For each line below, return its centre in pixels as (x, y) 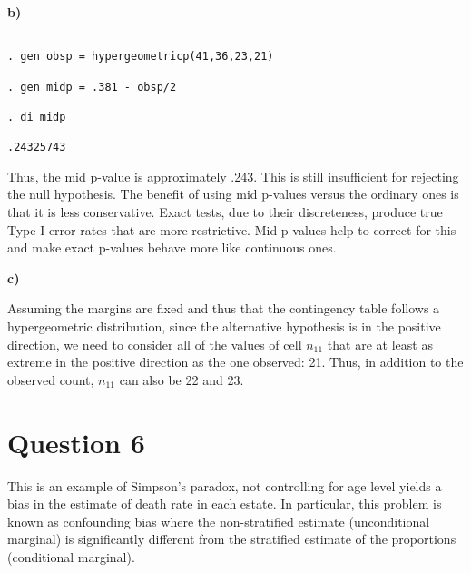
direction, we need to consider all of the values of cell (155, 344)
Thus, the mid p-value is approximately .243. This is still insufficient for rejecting (233, 176)
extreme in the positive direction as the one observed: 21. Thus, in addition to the (235, 362)
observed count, (51, 379)
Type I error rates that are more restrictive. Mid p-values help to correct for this (232, 229)
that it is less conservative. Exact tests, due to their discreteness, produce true (225, 212)
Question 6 (76, 442)
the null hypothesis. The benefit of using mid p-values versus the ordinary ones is (233, 194)
